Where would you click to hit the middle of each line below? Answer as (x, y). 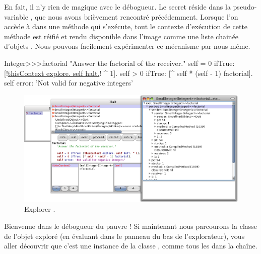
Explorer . (40, 209)
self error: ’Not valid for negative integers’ (69, 83)
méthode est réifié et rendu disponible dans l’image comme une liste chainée (121, 36)
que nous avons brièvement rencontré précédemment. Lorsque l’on (137, 16)
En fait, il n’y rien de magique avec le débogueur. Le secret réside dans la (117, 7)
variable (16, 16)
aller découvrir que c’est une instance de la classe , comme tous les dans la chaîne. (131, 246)
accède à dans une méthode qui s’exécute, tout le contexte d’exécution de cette (126, 26)
